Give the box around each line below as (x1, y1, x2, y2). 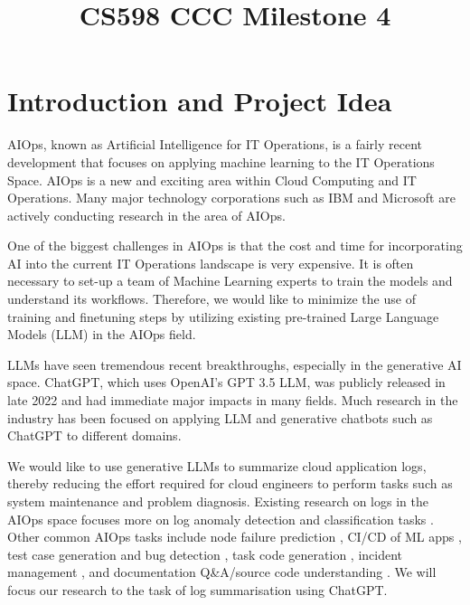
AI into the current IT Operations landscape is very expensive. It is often (7, 253, 414, 272)
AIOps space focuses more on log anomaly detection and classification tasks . (7, 509, 434, 528)
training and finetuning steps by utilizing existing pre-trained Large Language (7, 307, 439, 326)
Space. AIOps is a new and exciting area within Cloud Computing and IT (7, 170, 417, 189)
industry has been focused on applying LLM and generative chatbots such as (7, 408, 433, 427)
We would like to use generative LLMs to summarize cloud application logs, (7, 456, 427, 475)
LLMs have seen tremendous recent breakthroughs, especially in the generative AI (7, 354, 462, 373)
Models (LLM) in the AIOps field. (7, 325, 196, 344)
